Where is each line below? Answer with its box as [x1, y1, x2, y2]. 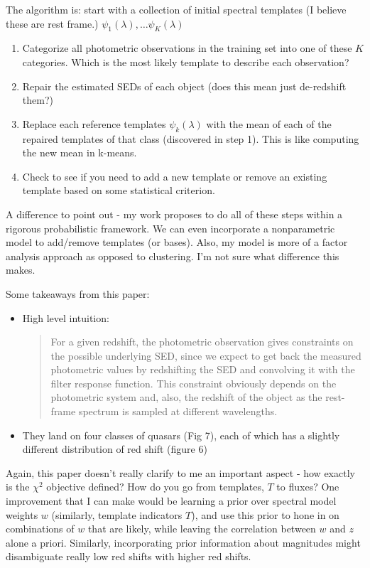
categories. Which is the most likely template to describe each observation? [22, 54, 349, 69]
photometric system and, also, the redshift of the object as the [50, 390, 322, 404]
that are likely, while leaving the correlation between [87, 521, 316, 536]
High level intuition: [22, 310, 109, 325]
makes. [6, 262, 36, 277]
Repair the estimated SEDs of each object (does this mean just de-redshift [22, 78, 347, 93]
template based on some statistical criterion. [22, 183, 215, 198]
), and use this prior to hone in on [191, 507, 339, 522]
